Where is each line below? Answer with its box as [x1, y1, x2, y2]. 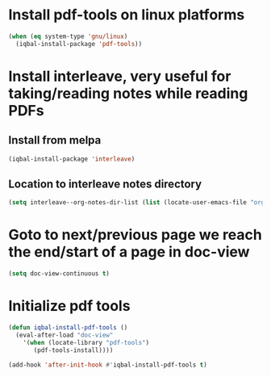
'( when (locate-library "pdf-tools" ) [23, 338, 150, 346]
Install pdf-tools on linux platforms [8, 6, 245, 24]
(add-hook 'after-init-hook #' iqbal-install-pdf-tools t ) [8, 361, 207, 369]
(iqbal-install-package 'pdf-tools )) [15, 40, 143, 48]
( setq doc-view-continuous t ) [8, 270, 110, 278]
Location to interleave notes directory [8, 177, 202, 191]
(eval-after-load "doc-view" [15, 331, 114, 339]
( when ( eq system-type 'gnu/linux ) [8, 32, 128, 40]
